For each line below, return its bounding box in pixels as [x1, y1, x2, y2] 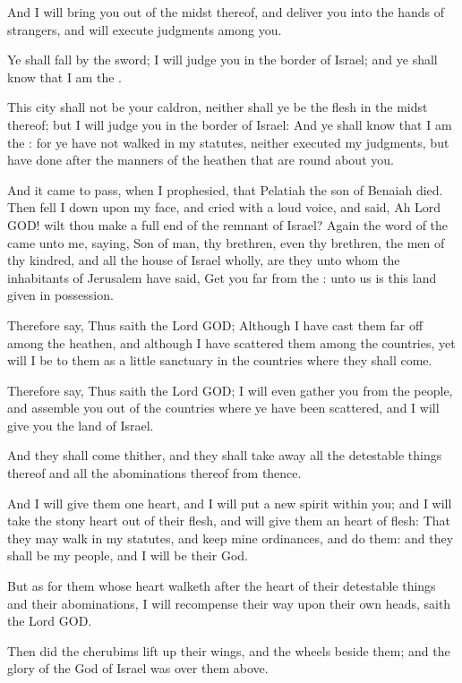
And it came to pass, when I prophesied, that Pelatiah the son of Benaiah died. [7, 180, 443, 199]
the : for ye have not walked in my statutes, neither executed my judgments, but [7, 132, 449, 151]
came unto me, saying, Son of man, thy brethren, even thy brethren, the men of [7, 233, 445, 252]
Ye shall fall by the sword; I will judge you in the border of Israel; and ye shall [7, 50, 438, 69]
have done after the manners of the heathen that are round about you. [7, 150, 394, 169]
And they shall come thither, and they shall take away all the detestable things [7, 446, 442, 465]
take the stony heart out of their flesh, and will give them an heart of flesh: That [7, 511, 451, 530]
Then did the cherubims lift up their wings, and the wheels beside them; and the [7, 641, 450, 660]
